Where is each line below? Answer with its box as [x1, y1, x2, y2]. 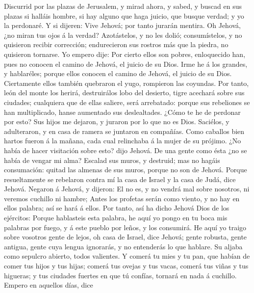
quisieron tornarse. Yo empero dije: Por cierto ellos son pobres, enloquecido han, [4, 49, 246, 59]
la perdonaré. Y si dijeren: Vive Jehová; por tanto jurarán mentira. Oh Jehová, [4, 20, 241, 30]
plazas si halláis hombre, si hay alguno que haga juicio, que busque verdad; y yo [4, 10, 244, 21]
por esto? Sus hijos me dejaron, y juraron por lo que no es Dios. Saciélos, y [4, 116, 229, 127]
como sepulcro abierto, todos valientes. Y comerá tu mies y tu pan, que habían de [4, 251, 250, 261]
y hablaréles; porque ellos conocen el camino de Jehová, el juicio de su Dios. [4, 68, 232, 79]
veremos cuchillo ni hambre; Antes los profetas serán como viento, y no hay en [4, 193, 240, 203]
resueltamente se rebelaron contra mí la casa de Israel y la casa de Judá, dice [4, 174, 236, 184]
